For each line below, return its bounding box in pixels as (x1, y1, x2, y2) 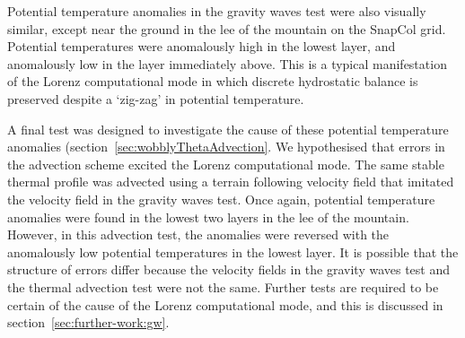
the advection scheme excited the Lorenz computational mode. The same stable (7, 154, 444, 173)
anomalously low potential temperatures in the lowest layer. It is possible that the (7, 242, 459, 261)
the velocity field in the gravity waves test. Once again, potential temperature (7, 189, 435, 208)
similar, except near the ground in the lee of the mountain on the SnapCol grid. (7, 19, 446, 38)
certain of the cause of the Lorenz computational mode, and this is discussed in (7, 295, 443, 314)
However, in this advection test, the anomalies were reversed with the (7, 225, 390, 244)
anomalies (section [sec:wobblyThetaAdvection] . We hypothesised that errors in (7, 137, 445, 156)
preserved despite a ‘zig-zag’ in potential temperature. (7, 89, 304, 108)
